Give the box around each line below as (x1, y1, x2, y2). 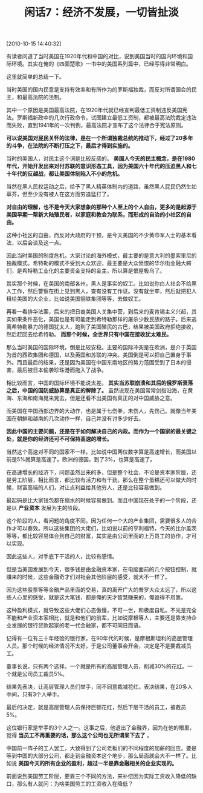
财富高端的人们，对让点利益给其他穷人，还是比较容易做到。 (16, 484, 165, 491)
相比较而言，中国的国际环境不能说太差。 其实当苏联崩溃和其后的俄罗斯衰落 (6, 380, 193, 387)
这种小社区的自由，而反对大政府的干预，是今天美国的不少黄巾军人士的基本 (6, 232, 192, 239)
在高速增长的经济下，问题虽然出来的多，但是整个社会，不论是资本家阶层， (6, 469, 192, 476)
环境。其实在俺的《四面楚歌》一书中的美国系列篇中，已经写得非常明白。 (11, 60, 192, 67)
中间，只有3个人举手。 (6, 691, 63, 698)
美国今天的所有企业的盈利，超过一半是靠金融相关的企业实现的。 (18, 760, 177, 767)
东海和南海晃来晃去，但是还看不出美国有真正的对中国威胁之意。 (16, 395, 176, 402)
